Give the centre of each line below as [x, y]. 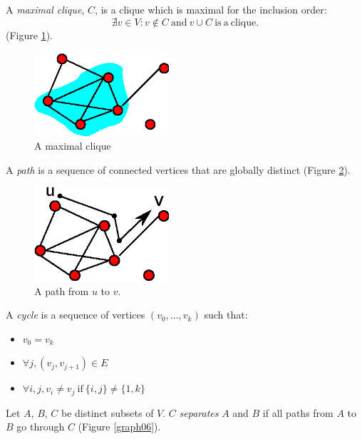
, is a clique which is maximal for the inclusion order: [211, 9]
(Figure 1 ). [29, 35]
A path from [62, 290]
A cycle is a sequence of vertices [76, 315]
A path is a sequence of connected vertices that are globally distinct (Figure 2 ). [178, 169]
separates [199, 412]
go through [41, 427]
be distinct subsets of [108, 412]
